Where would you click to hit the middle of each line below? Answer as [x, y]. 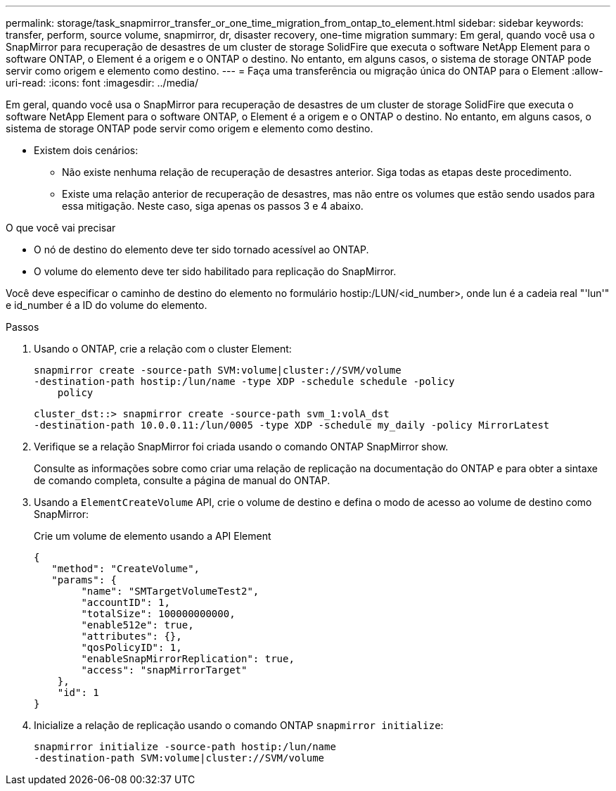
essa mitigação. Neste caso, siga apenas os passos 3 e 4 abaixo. [213, 206]
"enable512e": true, [137, 625]
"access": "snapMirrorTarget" [164, 670]
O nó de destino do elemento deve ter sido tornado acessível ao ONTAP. [201, 249]
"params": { [84, 580]
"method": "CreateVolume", [126, 569]
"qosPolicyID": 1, [131, 647]
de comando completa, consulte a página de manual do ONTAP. [182, 480]
